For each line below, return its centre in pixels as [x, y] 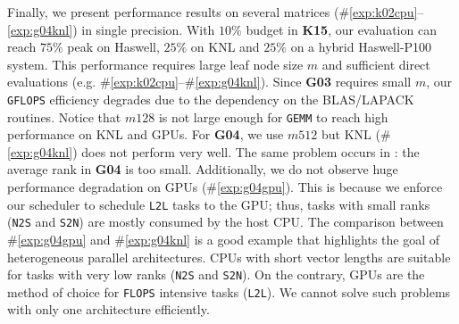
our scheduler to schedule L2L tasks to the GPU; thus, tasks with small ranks [219, 204]
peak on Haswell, [113, 47]
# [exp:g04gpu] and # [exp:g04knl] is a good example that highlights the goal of [224, 239]
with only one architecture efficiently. [108, 309]
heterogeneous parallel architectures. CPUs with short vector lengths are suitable [229, 257]
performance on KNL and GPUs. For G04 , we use [146, 134]
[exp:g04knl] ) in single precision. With [111, 29]
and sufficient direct [376, 64]
